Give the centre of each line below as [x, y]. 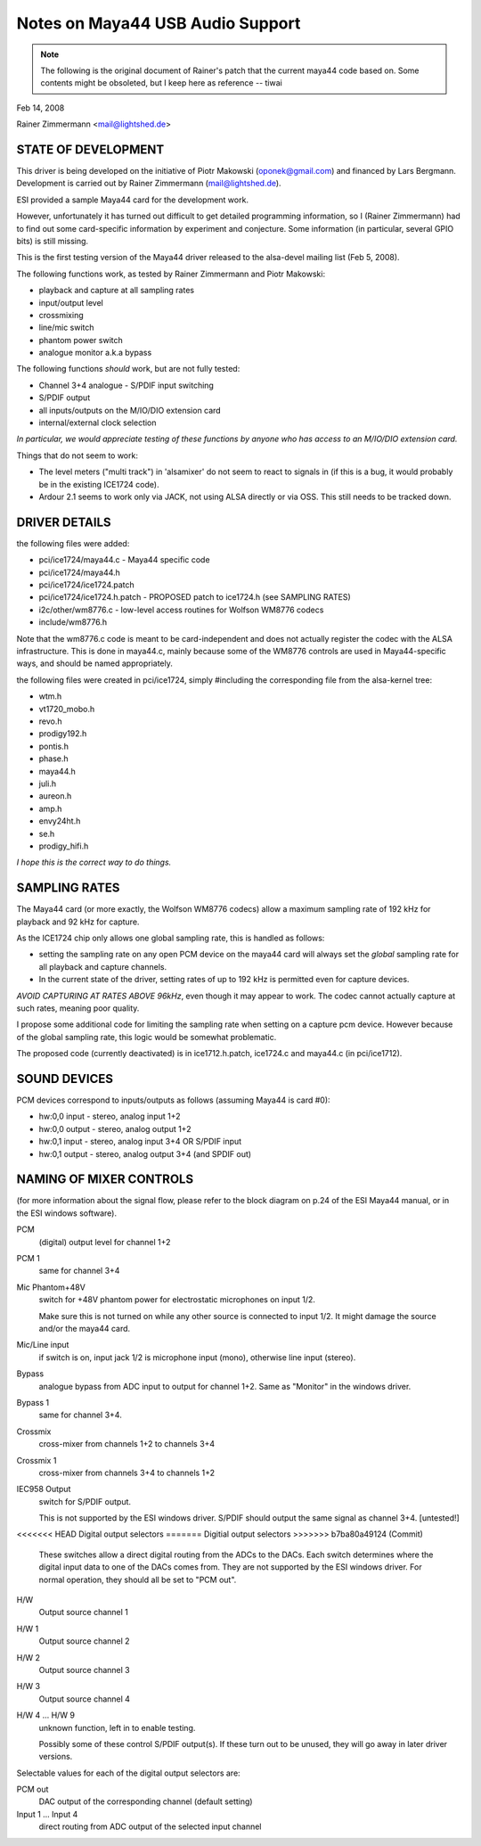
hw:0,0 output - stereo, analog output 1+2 [115, 1128]
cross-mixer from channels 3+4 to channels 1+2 [127, 1473]
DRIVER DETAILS [64, 522]
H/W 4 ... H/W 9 [46, 1715]
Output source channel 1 [83, 1612]
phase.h [53, 759]
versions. [56, 1757]
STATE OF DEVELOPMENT [90, 149]
